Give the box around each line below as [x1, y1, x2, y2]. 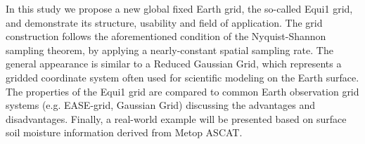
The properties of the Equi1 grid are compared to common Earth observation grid [6, 84, 359, 98]
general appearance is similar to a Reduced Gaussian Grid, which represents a [6, 56, 342, 71]
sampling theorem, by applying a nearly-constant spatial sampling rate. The [6, 42, 333, 57]
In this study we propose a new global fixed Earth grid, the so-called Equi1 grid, [6, 1, 353, 15]
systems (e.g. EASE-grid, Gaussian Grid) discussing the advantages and [6, 98, 316, 112]
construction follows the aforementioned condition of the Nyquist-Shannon [6, 29, 326, 44]
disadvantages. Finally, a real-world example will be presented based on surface [6, 111, 347, 126]
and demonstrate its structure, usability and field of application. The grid [6, 15, 323, 30]
